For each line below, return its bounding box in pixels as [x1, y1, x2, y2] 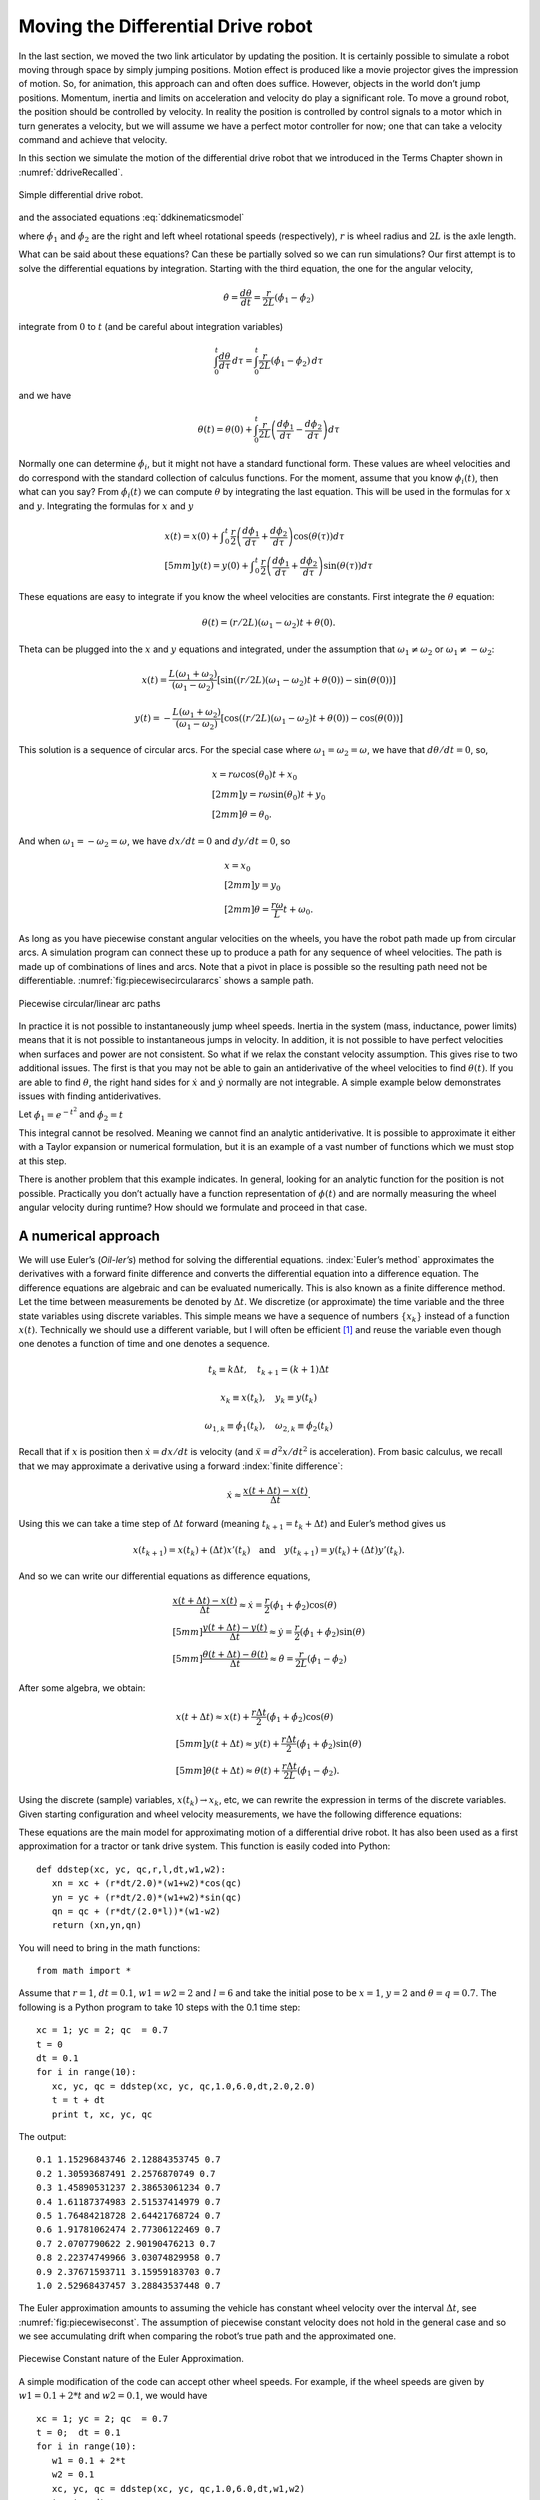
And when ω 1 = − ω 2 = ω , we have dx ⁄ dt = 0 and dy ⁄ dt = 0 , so [18, 835, 291, 849]
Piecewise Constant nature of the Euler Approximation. [18, 2353, 245, 2365]
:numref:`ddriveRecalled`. [18, 166, 124, 178]
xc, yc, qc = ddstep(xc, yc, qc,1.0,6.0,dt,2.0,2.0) [51, 2080, 316, 2092]
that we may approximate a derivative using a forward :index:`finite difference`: [18, 1460, 344, 1472]
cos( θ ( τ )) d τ [293, 530, 345, 542]
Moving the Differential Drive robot [18, 15, 313, 37]
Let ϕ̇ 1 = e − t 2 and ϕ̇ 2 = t [18, 1106, 124, 1123]
